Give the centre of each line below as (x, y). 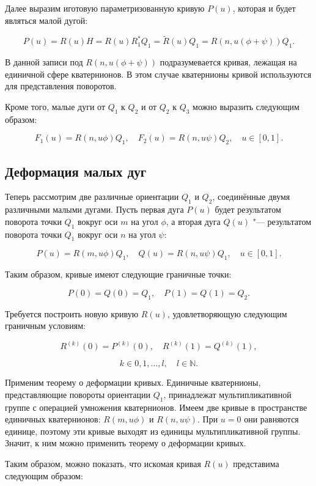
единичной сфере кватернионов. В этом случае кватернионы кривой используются (158, 74)
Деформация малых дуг (76, 171)
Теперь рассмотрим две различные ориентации (92, 197)
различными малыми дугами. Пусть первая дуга (94, 209)
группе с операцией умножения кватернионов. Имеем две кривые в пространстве (156, 407)
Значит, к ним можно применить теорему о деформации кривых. (126, 443)
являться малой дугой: (46, 20)
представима (256, 463)
